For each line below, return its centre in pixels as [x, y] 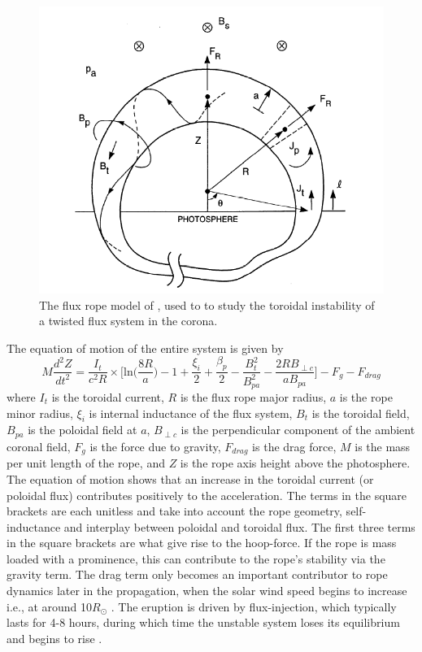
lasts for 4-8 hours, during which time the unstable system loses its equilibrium [203, 622]
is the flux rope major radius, [253, 397]
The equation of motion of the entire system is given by [145, 348]
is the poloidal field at [83, 430]
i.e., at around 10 [50, 606]
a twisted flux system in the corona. [128, 321]
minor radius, [40, 413]
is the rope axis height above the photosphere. [295, 463]
